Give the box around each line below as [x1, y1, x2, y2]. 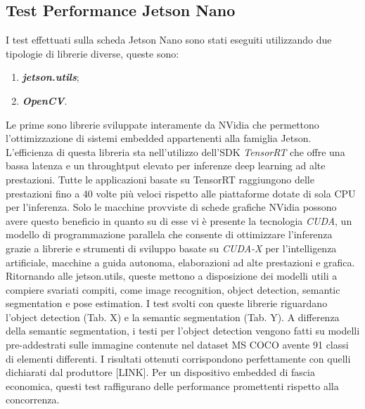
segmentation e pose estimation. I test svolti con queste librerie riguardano [6, 296, 328, 311]
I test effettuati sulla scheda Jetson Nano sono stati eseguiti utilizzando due [6, 32, 332, 47]
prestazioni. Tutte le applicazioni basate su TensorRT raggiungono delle [6, 171, 314, 186]
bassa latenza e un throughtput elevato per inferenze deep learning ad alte [6, 158, 326, 173]
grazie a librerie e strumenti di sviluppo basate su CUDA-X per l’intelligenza [6, 240, 337, 255]
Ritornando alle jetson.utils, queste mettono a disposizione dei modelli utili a [6, 268, 338, 283]
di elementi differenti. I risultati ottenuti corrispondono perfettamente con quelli [6, 351, 351, 365]
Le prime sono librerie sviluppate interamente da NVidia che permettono [6, 117, 319, 131]
